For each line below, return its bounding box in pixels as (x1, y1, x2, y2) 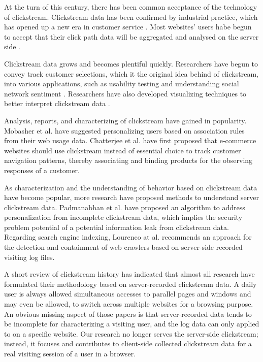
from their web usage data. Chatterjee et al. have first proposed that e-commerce (4, 135, 256, 146)
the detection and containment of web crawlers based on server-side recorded (4, 242, 243, 252)
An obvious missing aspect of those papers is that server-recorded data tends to (4, 308, 252, 319)
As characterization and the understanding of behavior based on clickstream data (4, 182, 257, 192)
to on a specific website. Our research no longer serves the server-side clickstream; (4, 328, 258, 339)
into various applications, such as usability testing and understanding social (4, 78, 239, 89)
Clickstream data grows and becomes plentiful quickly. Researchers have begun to (4, 58, 258, 69)
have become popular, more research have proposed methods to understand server (4, 192, 259, 203)
